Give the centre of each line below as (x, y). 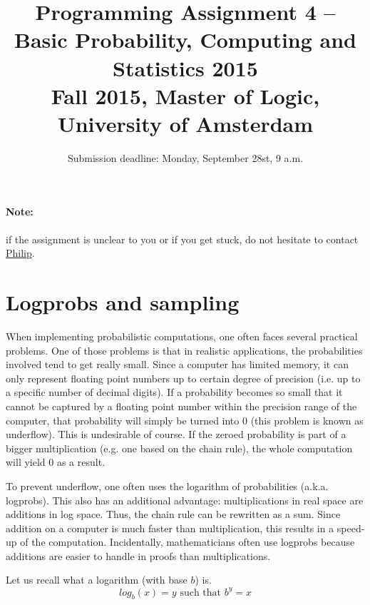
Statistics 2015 (185, 67)
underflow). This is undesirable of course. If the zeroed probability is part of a (176, 434)
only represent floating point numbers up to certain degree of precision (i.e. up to (183, 378)
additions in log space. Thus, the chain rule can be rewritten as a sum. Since (173, 514)
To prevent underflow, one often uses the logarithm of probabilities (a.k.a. (167, 485)
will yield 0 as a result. (56, 462)
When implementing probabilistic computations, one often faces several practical (182, 336)
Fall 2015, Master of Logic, (185, 95)
